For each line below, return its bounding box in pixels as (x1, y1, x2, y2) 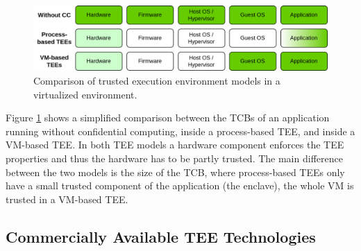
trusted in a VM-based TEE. (6, 191, 128, 206)
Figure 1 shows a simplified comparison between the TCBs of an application (6, 110, 330, 125)
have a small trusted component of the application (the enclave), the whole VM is (6, 178, 354, 193)
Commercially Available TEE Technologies (6, 225, 316, 247)
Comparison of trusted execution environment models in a (33, 73, 280, 87)
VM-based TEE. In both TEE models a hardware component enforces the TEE (6, 137, 344, 152)
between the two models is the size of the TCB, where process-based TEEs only (6, 164, 345, 179)
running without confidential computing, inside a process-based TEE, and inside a (6, 123, 355, 138)
